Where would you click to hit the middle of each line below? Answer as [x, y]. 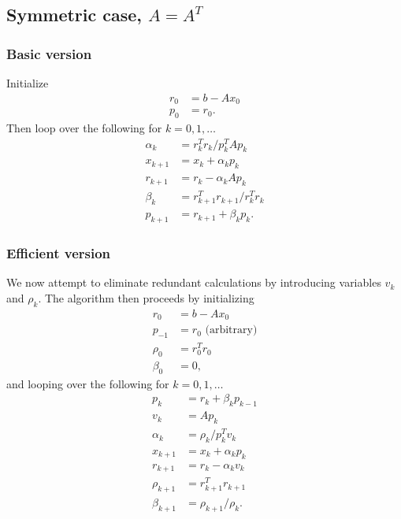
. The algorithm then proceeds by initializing [146, 297]
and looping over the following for [88, 383]
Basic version [49, 53]
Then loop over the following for [84, 127]
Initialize [28, 83]
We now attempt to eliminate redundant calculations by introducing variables [194, 282]
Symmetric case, [74, 15]
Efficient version [59, 253]
